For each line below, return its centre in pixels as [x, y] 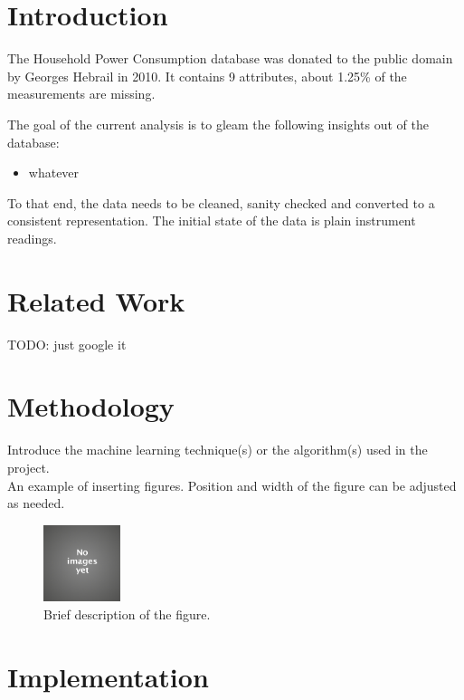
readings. [32, 238]
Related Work [96, 300]
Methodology [91, 406]
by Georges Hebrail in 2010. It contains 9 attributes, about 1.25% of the [207, 76]
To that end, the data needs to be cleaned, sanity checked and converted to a [221, 202]
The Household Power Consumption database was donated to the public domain [230, 58]
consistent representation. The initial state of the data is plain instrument [212, 221]
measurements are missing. [81, 94]
